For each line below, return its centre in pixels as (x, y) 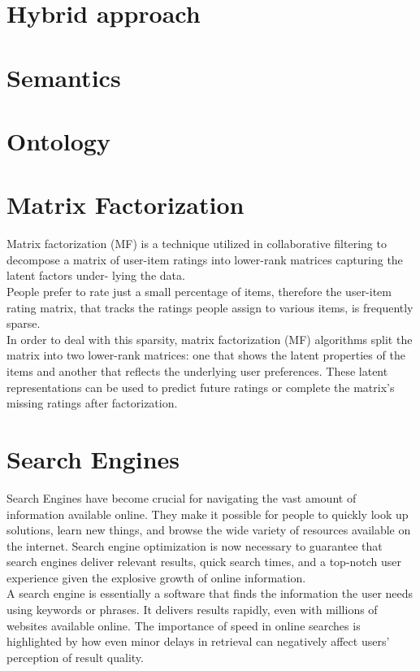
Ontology (58, 140)
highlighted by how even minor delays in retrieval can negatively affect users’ (198, 641)
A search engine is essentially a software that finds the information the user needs (210, 593)
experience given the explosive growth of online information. (156, 577)
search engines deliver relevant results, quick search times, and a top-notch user (204, 562)
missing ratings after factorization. (92, 403)
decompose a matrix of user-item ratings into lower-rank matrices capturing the (205, 259)
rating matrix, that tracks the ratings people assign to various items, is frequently (210, 307)
